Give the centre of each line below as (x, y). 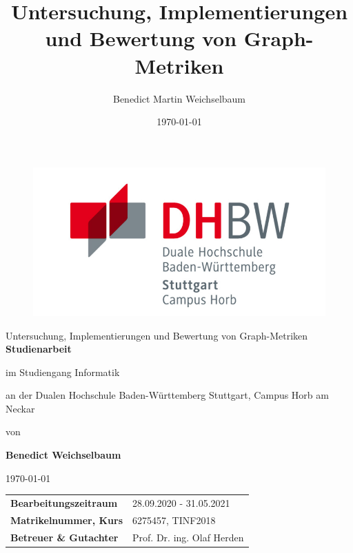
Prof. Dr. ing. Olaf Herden (188, 537)
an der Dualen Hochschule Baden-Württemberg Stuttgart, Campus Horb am (167, 395)
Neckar (20, 408)
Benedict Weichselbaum (63, 455)
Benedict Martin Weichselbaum (179, 98)
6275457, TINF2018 (174, 520)
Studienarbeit (39, 349)
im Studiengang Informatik (63, 372)
